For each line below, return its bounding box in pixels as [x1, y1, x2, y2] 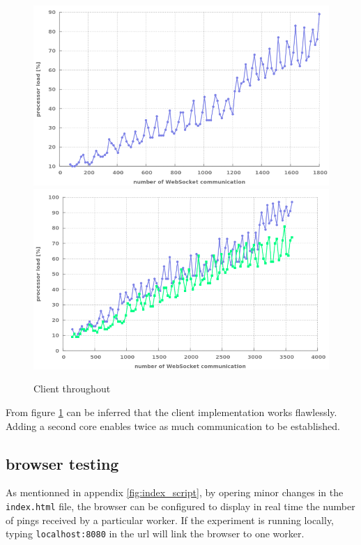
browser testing [6, 452, 119, 474]
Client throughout [33, 381, 111, 396]
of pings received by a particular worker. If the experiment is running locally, [6, 512, 335, 527]
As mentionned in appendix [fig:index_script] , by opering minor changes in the [6, 485, 344, 500]
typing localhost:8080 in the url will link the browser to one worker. [6, 526, 305, 541]
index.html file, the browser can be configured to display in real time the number [6, 499, 355, 514]
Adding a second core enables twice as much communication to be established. [6, 418, 340, 433]
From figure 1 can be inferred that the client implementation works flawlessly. [6, 405, 337, 420]
